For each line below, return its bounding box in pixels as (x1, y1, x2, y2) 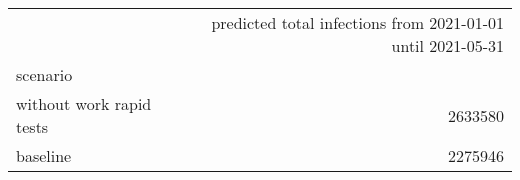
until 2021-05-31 (391, 34, 504, 57)
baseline (16, 144, 72, 167)
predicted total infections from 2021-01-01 (211, 11, 504, 34)
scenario (16, 63, 73, 86)
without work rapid (16, 92, 152, 115)
